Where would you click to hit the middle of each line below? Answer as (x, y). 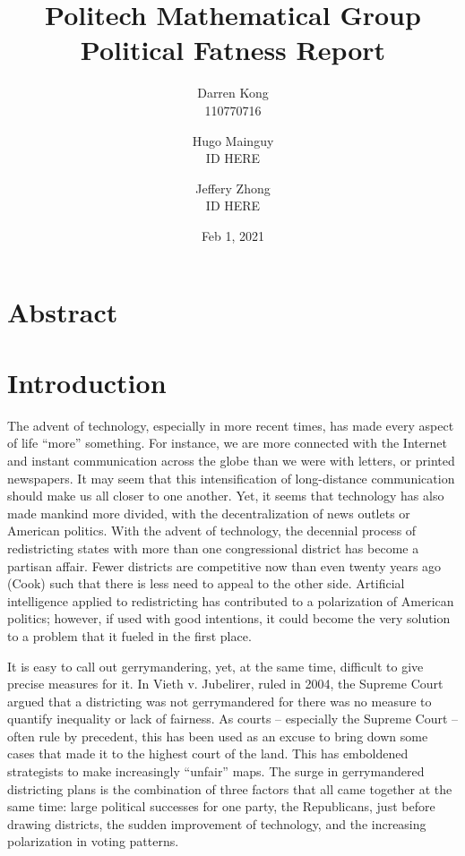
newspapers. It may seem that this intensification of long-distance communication (231, 478)
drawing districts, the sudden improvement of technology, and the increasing (217, 823)
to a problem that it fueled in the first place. (129, 635)
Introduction (87, 382)
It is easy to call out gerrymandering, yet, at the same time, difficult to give (215, 666)
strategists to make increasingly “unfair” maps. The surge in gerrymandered (216, 771)
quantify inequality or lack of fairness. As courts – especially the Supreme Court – (233, 719)
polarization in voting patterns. (93, 841)
